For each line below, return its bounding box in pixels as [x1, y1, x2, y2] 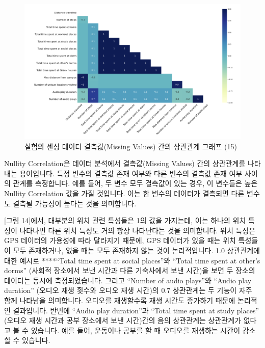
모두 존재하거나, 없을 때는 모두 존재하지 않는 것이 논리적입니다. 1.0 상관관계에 [13, 245, 260, 255]
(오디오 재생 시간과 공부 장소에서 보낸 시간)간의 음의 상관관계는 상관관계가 [4, 315, 242, 326]
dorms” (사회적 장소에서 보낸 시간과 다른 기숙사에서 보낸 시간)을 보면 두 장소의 [4, 265, 255, 276]
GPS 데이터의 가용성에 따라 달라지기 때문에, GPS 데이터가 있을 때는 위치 [4, 235, 236, 246]
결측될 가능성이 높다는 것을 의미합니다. [13, 198, 137, 208]
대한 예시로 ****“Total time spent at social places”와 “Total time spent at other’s [4, 255, 260, 265]
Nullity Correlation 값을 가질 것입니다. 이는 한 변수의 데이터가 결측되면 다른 [4, 188, 245, 198]
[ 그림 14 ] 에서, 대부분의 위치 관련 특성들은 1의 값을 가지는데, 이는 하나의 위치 [4, 215, 246, 226]
